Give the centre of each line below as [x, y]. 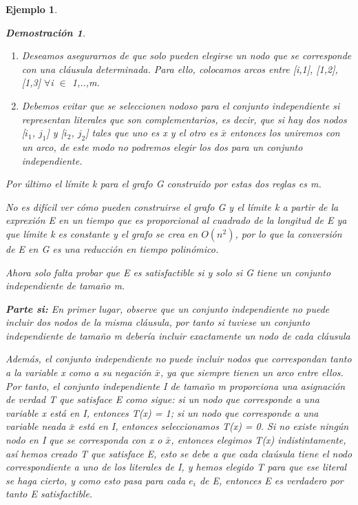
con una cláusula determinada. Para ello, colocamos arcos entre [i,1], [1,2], [180, 69]
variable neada [36, 426]
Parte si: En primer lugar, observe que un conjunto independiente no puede [168, 308]
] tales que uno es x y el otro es [151, 133]
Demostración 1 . [46, 32]
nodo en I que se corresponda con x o [84, 440]
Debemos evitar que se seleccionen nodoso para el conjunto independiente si [181, 105]
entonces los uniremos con [285, 133]
